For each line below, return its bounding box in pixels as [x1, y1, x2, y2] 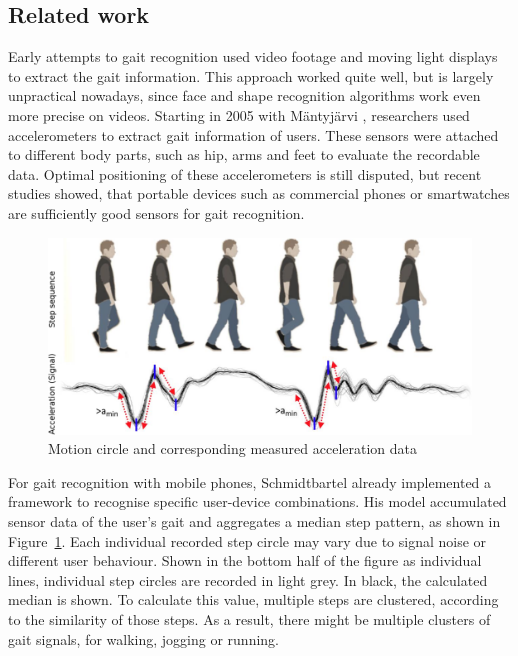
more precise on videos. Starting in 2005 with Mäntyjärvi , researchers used [8, 104, 470, 125]
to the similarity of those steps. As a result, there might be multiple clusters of [8, 608, 491, 629]
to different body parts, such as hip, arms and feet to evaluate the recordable [8, 144, 480, 165]
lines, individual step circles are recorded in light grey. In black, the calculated [8, 569, 488, 590]
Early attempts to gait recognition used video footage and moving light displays [8, 46, 498, 67]
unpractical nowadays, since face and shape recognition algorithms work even [8, 85, 481, 106]
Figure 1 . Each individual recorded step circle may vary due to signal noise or [8, 530, 487, 551]
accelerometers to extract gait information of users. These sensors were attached [8, 124, 499, 145]
